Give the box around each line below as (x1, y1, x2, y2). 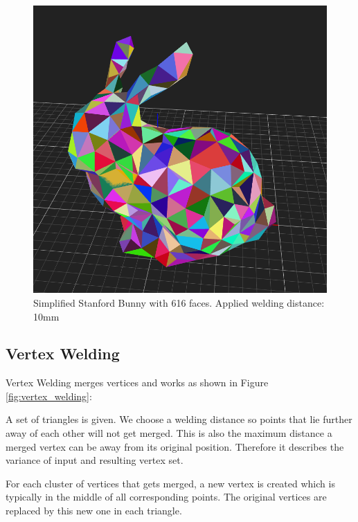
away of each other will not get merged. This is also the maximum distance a (6, 426, 332, 440)
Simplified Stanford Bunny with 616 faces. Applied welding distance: (33, 295, 325, 309)
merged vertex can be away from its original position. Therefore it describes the (6, 439, 344, 453)
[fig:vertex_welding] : (6, 388, 92, 403)
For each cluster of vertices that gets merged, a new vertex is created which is (6, 476, 335, 490)
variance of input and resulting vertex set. (6, 453, 184, 467)
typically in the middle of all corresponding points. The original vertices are (6, 489, 327, 504)
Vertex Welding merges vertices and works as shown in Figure (6, 375, 269, 390)
